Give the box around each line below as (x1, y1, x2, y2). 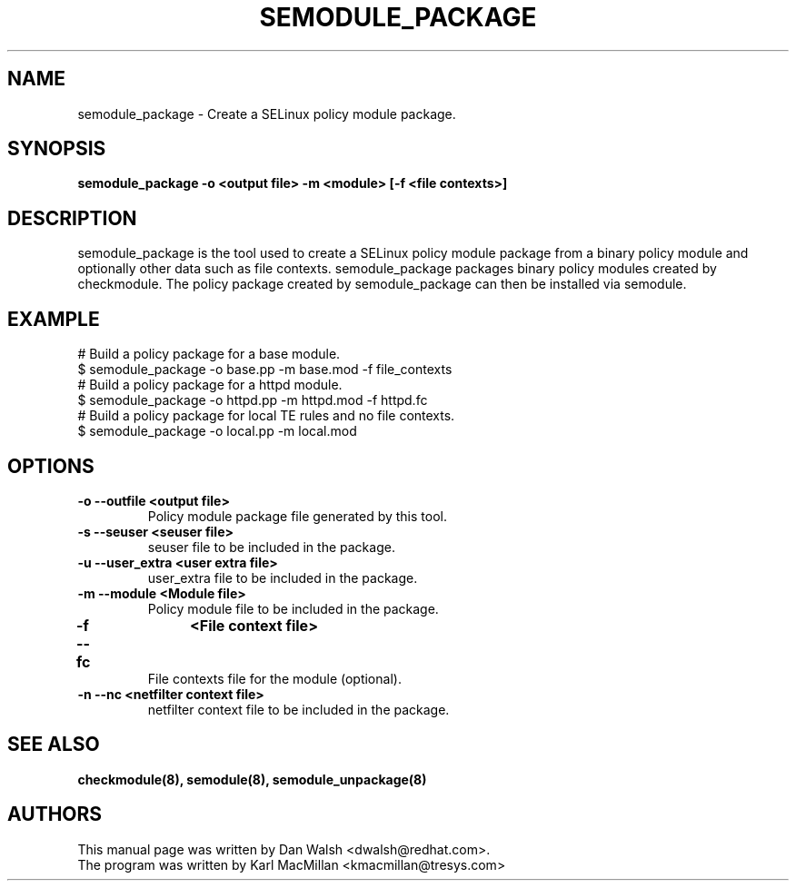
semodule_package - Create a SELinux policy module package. (77, 105, 456, 122)
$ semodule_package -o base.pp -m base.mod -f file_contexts (77, 361, 453, 378)
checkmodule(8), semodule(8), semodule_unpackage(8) (77, 771, 427, 787)
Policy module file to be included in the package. (147, 600, 439, 617)
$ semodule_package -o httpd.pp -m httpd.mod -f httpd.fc (77, 392, 428, 409)
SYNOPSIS (7, 137, 106, 161)
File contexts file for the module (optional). (147, 670, 402, 686)
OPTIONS (7, 454, 95, 478)
